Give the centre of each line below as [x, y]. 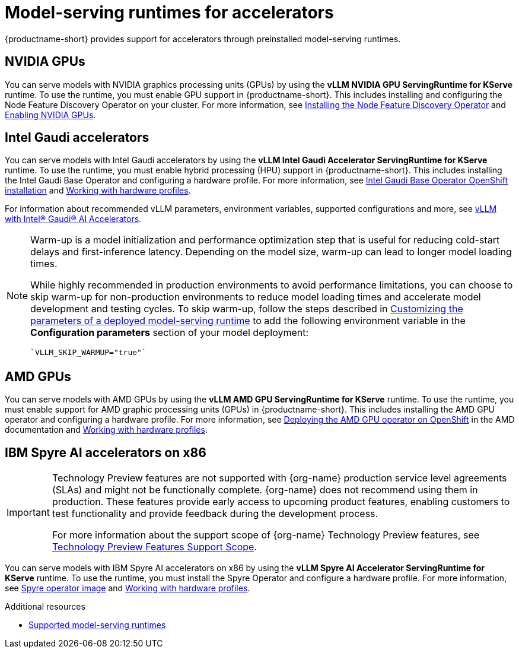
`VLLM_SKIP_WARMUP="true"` [88, 353]
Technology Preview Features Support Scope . [154, 547]
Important [28, 513]
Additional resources [45, 607]
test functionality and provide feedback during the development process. [215, 514]
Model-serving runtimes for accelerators [169, 12]
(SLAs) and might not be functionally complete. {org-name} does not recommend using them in [265, 490]
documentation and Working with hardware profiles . [106, 430]
